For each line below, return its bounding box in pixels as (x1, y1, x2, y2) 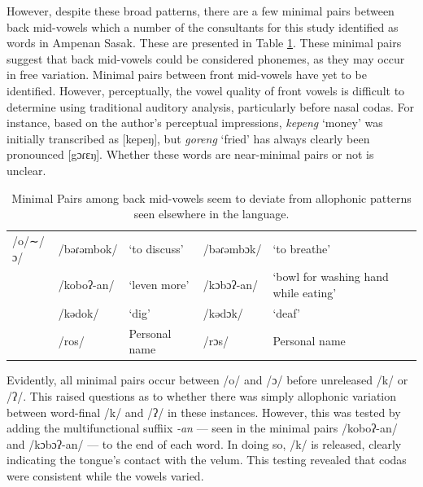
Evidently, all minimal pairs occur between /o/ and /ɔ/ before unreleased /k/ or (7, 371, 408, 388)
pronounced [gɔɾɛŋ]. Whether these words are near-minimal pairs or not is (7, 146, 374, 163)
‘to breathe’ (273, 239, 331, 257)
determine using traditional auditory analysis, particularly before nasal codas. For (7, 98, 415, 115)
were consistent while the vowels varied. (7, 467, 204, 484)
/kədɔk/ (203, 304, 243, 321)
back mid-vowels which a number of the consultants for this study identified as (7, 18, 399, 35)
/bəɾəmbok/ (58, 239, 118, 257)
